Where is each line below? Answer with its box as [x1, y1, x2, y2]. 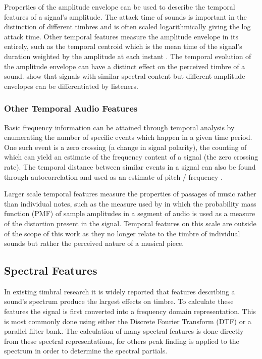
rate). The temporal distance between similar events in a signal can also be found [4, 161, 256, 172]
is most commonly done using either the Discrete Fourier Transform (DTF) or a [4, 316, 251, 326]
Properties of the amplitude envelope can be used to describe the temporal [4, 2, 235, 12]
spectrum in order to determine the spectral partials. [4, 345, 168, 356]
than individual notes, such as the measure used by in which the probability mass [4, 198, 256, 209]
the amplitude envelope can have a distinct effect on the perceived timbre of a [4, 61, 245, 71]
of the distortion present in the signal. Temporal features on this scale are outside [4, 218, 256, 228]
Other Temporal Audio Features [4, 102, 138, 115]
